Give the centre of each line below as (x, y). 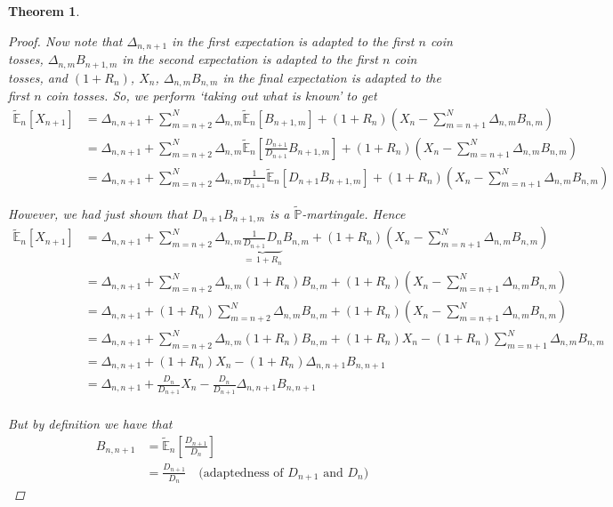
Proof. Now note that (65, 40)
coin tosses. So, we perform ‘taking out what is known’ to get (211, 95)
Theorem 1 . (44, 11)
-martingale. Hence (354, 213)
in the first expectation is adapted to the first (293, 40)
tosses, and (38, 77)
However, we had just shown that (98, 213)
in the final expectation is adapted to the (332, 77)
